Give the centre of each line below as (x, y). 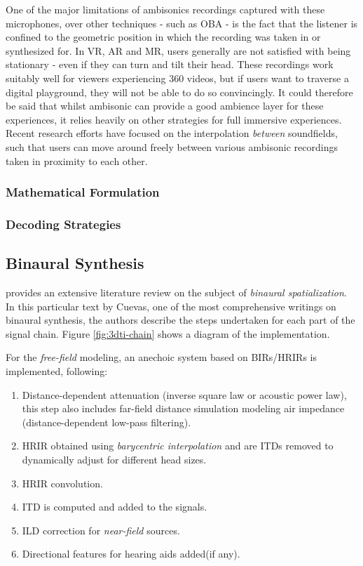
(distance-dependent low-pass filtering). (107, 422)
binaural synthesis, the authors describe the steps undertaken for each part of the (180, 320)
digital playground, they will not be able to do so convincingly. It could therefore (179, 92)
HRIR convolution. (62, 483)
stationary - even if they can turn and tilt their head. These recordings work (170, 64)
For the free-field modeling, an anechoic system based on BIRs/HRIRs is (161, 357)
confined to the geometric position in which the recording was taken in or (163, 37)
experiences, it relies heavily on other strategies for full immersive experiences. (174, 119)
